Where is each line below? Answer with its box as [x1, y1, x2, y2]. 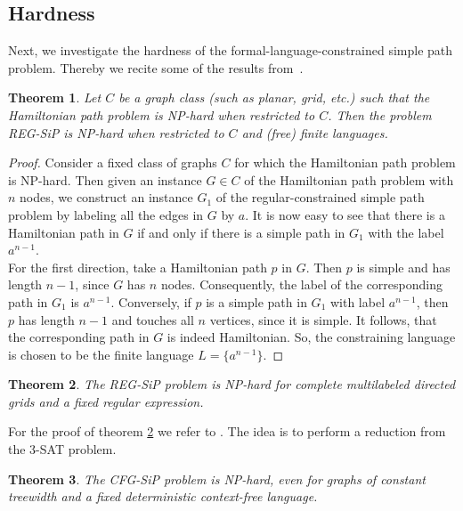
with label [329, 292, 386, 311]
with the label [368, 223, 444, 241]
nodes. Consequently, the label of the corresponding [160, 275, 443, 294]
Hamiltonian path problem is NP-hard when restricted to [8, 105, 315, 124]
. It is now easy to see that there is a [245, 205, 445, 223]
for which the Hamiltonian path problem [234, 153, 456, 172]
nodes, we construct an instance [20, 188, 193, 207]
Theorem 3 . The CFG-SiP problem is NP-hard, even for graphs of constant [8, 469, 426, 488]
